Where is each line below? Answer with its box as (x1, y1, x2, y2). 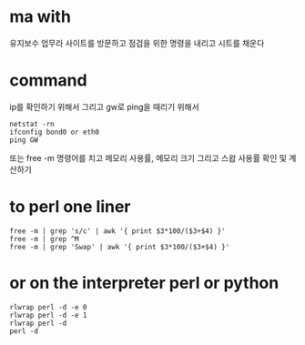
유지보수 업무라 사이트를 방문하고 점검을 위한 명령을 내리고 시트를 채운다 (9, 37, 265, 48)
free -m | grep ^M (9, 234, 79, 243)
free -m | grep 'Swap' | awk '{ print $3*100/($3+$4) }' (9, 242, 230, 251)
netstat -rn (9, 119, 55, 128)
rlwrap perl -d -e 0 (9, 302, 88, 311)
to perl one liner (9, 197, 131, 218)
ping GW (9, 135, 39, 145)
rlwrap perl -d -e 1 (9, 310, 88, 320)
